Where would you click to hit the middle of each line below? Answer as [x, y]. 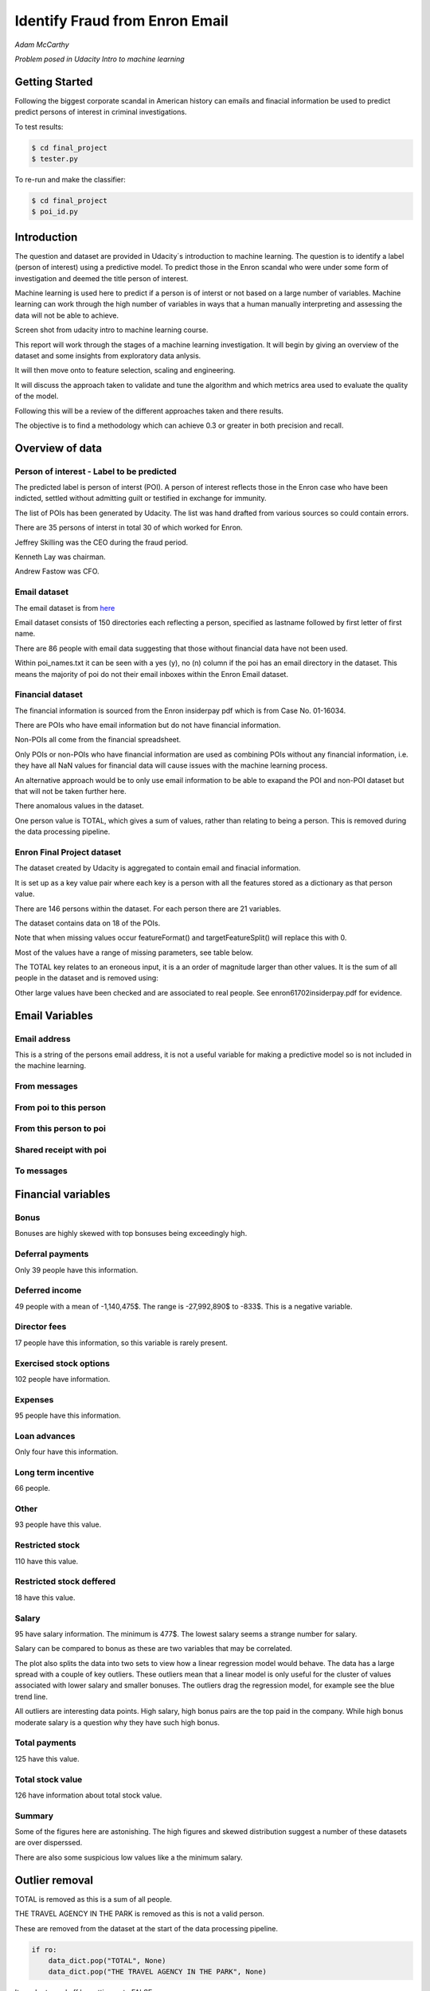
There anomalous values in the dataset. [80, 806]
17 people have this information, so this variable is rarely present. [121, 1343]
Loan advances [45, 1436]
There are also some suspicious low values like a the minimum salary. [129, 1857]
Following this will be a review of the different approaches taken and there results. [149, 411]
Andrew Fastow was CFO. [57, 571]
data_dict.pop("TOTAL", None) [107, 1960]
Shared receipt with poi [61, 1149]
